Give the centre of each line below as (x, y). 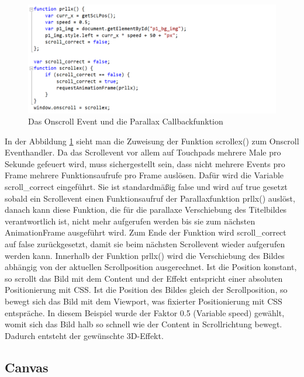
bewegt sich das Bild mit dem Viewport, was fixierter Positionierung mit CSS (144, 301)
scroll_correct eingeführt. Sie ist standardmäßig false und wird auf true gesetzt (146, 187)
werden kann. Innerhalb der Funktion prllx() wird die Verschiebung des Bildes (145, 255)
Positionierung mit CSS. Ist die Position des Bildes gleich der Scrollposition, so (146, 290)
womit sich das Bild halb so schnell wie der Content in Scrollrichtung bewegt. (144, 324)
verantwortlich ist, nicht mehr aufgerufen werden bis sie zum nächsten (130, 221)
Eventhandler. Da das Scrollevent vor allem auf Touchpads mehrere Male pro (143, 152)
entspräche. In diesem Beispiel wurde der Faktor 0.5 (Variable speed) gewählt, (145, 312)
